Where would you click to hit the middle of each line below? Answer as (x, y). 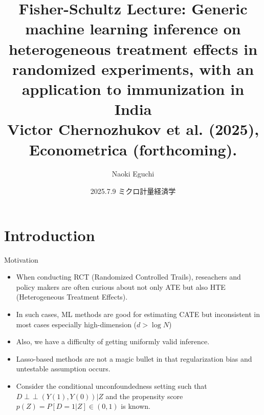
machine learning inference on (133, 28)
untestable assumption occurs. (63, 369)
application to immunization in (133, 88)
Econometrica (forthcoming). (133, 149)
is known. (136, 406)
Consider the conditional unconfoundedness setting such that (112, 386)
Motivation (21, 259)
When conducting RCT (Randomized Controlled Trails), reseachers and (128, 277)
